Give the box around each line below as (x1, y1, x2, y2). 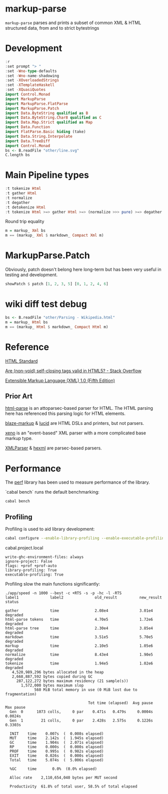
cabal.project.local (5, 544, 43, 550)
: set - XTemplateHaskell (5, 82, 55, 88)
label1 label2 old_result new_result (5, 595, 162, 600)
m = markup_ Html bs (5, 319, 48, 324)
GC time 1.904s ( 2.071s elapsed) (9, 740, 104, 745)
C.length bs (5, 153, 30, 158)
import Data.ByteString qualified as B (5, 110, 88, 116)
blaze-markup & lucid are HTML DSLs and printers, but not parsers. (5, 420, 144, 426)
